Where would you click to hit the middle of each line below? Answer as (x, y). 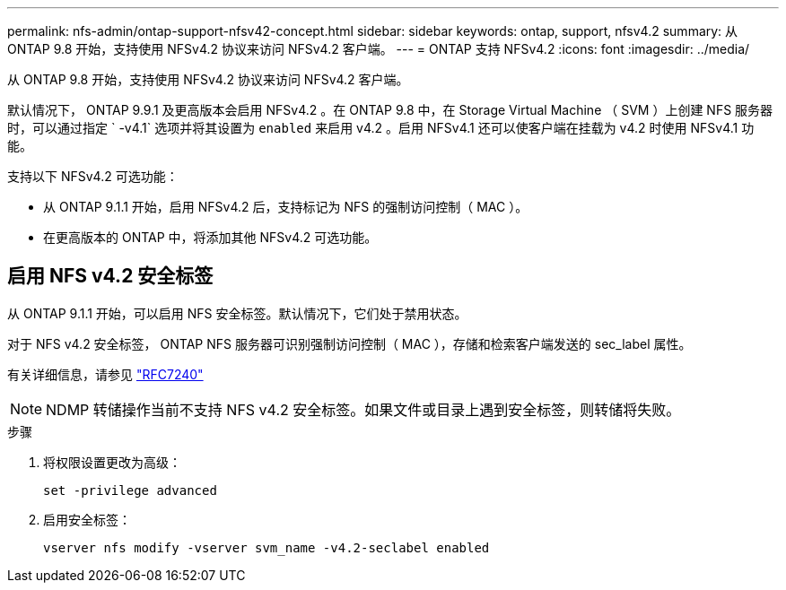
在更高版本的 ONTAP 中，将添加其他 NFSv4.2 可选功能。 (210, 237)
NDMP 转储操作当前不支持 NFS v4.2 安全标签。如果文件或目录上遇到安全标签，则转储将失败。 (363, 409)
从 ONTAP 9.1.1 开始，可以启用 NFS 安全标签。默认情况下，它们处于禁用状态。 (237, 313)
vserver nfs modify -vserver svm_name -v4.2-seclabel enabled (266, 547)
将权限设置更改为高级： (112, 462)
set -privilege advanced (130, 490)
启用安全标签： (87, 519)
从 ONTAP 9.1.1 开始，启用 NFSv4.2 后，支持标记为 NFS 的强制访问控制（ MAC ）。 (286, 207)
